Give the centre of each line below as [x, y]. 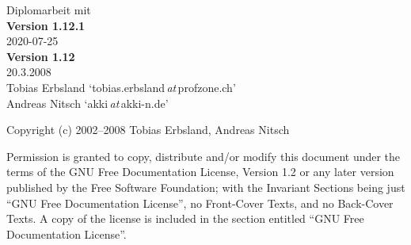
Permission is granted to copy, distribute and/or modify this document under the [204, 156]
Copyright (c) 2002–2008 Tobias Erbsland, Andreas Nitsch [148, 130]
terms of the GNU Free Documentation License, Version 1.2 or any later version [200, 172]
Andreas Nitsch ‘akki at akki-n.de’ [88, 103]
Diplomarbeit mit [49, 10]
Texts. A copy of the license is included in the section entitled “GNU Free [185, 218]
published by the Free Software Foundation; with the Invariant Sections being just [206, 187]
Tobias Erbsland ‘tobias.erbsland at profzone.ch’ [121, 87]
